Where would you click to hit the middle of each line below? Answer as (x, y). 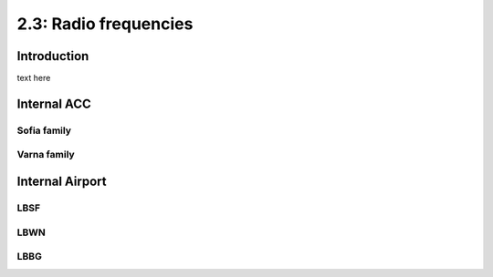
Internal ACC (54, 103)
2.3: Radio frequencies (105, 24)
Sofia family (44, 130)
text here (34, 78)
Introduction (53, 56)
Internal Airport (62, 182)
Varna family (46, 155)
